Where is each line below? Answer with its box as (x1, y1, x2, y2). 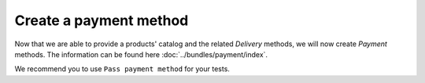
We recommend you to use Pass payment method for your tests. (14, 64, 230, 74)
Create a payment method (14, 12, 189, 29)
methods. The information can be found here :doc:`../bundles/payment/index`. (14, 49, 268, 59)
